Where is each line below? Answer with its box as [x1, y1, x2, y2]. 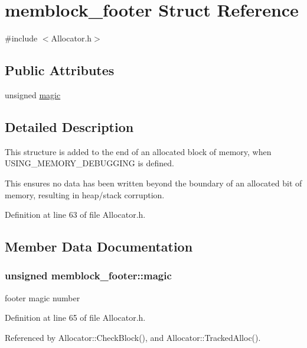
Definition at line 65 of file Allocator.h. [5, 311, 146, 324]
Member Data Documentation [5, 237, 193, 256]
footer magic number [5, 291, 80, 304]
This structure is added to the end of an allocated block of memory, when [5, 145, 272, 157]
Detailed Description [5, 117, 134, 136]
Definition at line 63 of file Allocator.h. [5, 208, 146, 221]
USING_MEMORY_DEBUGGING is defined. [5, 157, 174, 169]
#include [5, 32, 38, 44]
